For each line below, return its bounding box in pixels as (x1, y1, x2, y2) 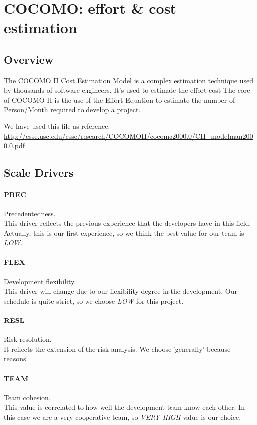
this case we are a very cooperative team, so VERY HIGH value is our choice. (4, 412, 241, 422)
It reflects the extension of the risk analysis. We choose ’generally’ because (4, 343, 231, 354)
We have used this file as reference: (4, 121, 110, 131)
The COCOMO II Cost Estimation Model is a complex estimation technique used (4, 75, 254, 85)
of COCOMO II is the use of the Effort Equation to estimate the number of (4, 94, 235, 105)
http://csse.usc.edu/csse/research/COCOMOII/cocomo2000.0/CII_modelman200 (4, 130, 253, 141)
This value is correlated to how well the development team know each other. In (4, 402, 245, 412)
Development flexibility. (4, 276, 76, 286)
